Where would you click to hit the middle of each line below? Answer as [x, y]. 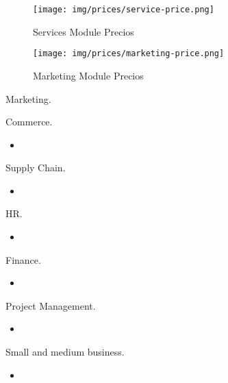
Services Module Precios [84, 31]
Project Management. [51, 305]
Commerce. [29, 122]
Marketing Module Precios [88, 75]
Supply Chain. [36, 168]
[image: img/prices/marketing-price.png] [129, 54]
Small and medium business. [65, 352]
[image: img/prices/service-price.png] [124, 10]
